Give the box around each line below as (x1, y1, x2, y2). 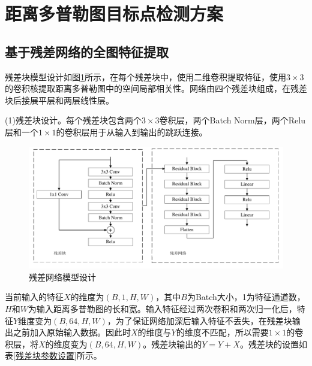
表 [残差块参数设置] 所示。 (5, 349, 102, 362)
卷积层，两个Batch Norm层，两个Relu (159, 114, 305, 126)
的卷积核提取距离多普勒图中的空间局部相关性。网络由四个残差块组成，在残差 (5, 82, 307, 95)
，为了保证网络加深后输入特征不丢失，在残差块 (107, 314, 292, 326)
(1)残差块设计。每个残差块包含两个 (5, 114, 142, 126)
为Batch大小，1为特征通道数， (187, 291, 305, 303)
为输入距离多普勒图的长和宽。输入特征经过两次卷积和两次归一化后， (28, 303, 297, 315)
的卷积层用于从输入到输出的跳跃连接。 (56, 125, 208, 138)
